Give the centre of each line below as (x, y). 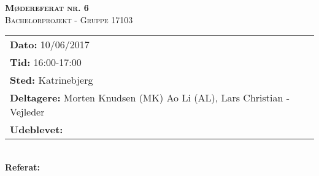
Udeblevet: (37, 130)
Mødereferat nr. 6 (47, 7)
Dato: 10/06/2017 (50, 45)
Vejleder (27, 112)
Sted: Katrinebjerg (52, 80)
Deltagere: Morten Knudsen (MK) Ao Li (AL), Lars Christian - (150, 98)
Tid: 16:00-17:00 (46, 62)
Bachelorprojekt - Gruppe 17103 (69, 19)
